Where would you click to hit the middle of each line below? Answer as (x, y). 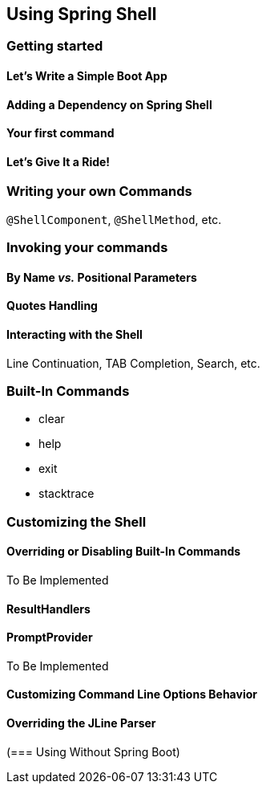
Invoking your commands (87, 248)
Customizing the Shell (77, 521)
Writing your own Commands (99, 191)
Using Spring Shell (82, 14)
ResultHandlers (48, 609)
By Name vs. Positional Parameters (102, 277)
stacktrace (66, 494)
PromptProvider (50, 637)
